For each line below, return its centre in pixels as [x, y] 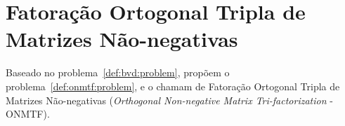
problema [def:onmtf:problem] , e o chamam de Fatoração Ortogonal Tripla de [173, 86]
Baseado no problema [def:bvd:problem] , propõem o [118, 72]
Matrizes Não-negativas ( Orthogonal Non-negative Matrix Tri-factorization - [169, 100]
